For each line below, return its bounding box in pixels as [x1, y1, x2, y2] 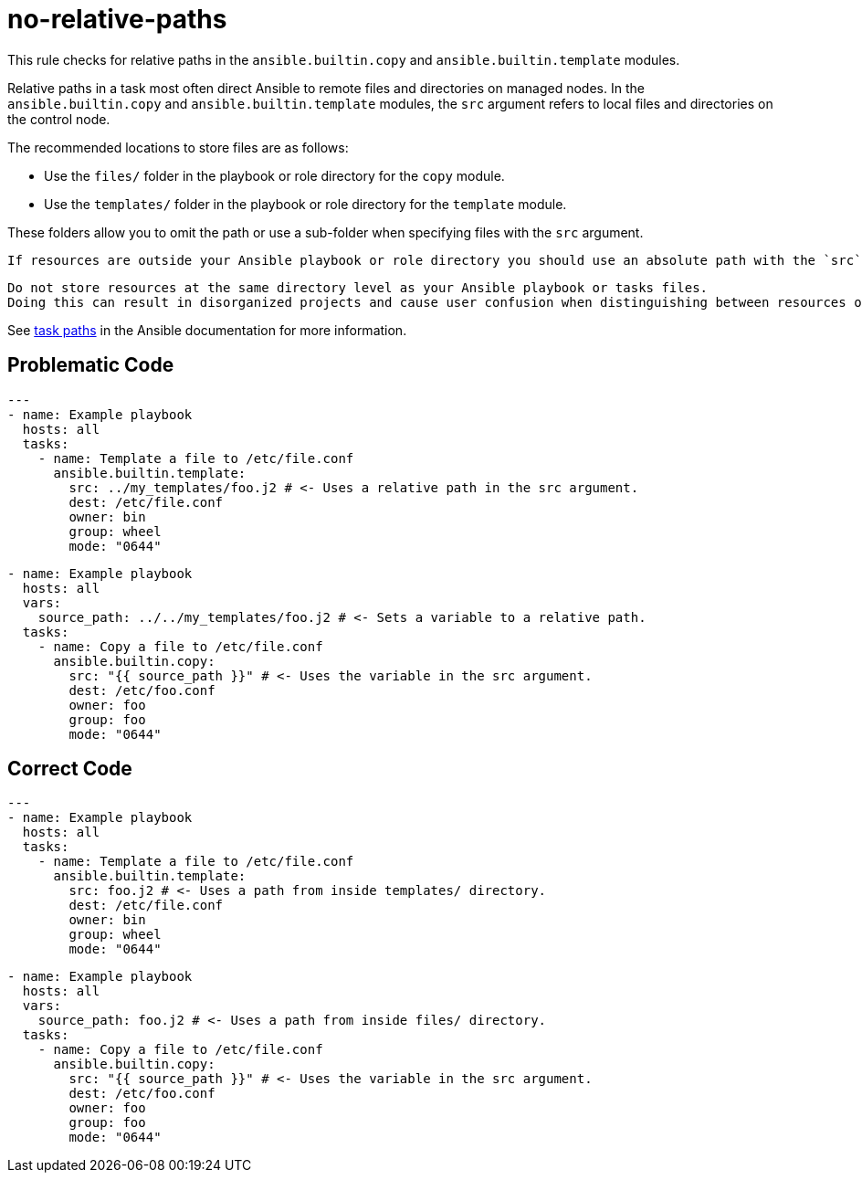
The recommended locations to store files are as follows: [7, 139, 349, 155]
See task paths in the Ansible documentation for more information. [7, 321, 407, 338]
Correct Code [7, 757, 132, 781]
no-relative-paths [7, 4, 227, 35]
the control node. [7, 111, 110, 127]
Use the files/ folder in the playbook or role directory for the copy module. [44, 167, 505, 184]
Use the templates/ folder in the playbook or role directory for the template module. [44, 195, 567, 212]
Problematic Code [7, 353, 174, 377]
